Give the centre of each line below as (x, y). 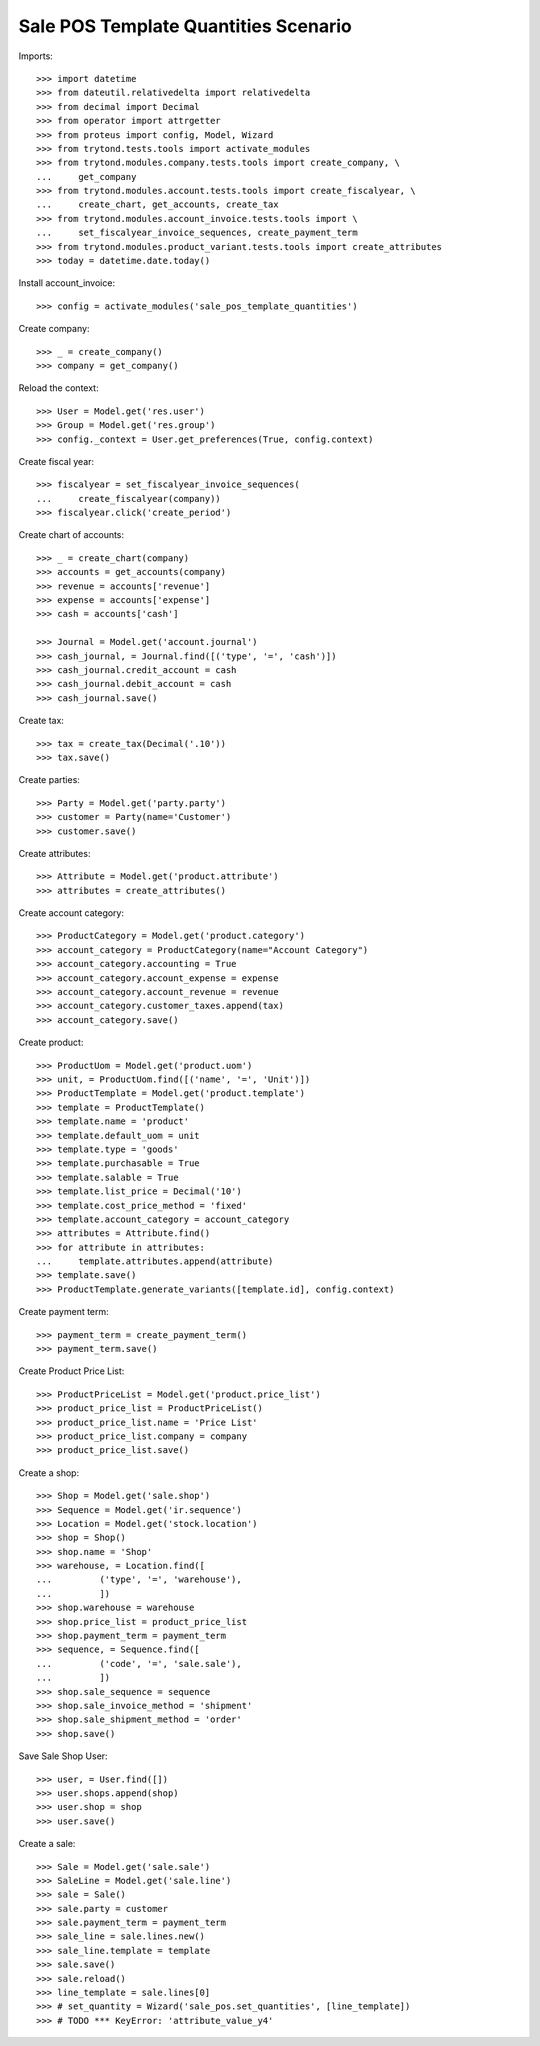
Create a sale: (47, 1844)
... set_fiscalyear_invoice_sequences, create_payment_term (197, 233)
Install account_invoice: (66, 283)
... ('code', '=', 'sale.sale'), (139, 1663)
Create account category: (71, 913)
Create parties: (49, 780)
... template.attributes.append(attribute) (155, 1261)
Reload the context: (58, 388)
